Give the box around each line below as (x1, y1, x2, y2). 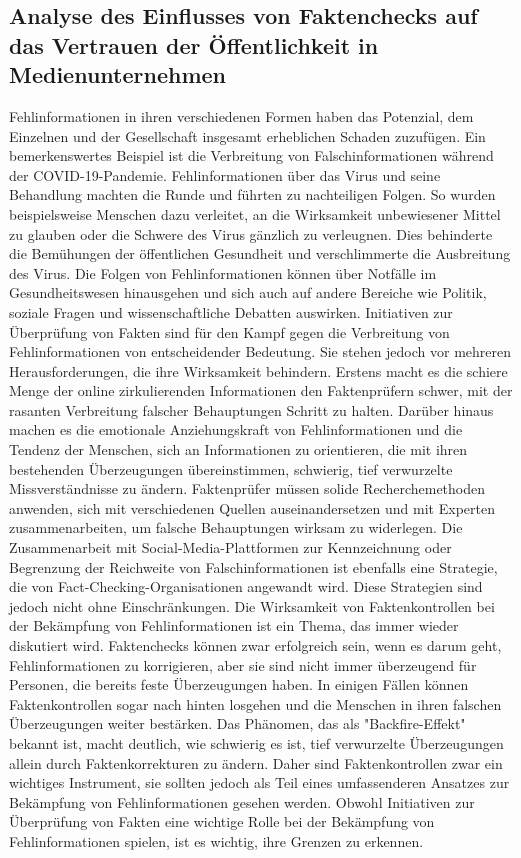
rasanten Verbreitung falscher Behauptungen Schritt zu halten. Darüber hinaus (9, 399, 494, 420)
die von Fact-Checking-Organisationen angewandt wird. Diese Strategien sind (9, 576, 483, 597)
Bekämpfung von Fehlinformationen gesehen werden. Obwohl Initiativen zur (9, 791, 475, 812)
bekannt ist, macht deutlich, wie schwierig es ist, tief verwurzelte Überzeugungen (9, 732, 504, 753)
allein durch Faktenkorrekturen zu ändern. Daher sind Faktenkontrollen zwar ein (9, 752, 503, 773)
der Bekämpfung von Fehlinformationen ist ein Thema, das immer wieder (9, 615, 459, 636)
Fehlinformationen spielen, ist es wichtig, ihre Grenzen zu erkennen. (9, 830, 424, 851)
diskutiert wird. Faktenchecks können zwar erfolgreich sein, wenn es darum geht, (9, 635, 502, 656)
